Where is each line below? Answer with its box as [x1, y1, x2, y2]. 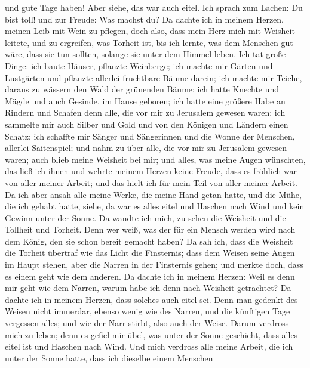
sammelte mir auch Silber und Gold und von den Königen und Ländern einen [5, 117, 288, 130]
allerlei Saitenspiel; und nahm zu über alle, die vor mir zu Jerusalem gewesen [5, 141, 287, 154]
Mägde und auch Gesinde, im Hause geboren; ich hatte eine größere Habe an [5, 94, 286, 107]
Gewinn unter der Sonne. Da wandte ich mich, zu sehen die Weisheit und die [5, 211, 286, 224]
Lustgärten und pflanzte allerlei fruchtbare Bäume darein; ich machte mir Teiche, [5, 71, 302, 84]
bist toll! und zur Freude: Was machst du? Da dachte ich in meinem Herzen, [5, 13, 284, 25]
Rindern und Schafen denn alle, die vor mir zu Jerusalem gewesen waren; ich [5, 106, 286, 119]
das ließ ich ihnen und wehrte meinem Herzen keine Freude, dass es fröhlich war [5, 165, 297, 177]
